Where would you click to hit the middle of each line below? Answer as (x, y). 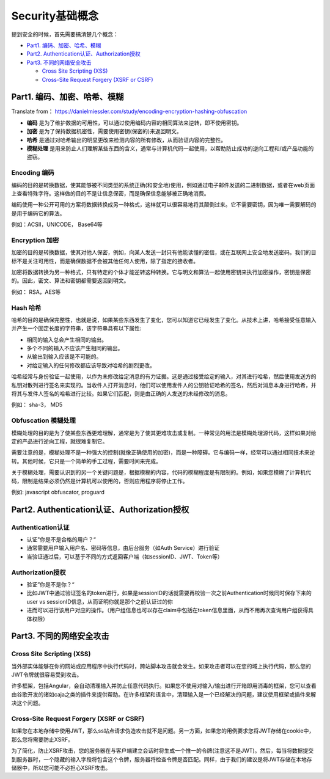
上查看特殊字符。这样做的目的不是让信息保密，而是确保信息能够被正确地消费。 (110, 193)
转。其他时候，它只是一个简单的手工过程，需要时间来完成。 (86, 461)
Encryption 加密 (35, 240)
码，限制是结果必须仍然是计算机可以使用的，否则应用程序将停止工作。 (100, 481)
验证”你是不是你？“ (50, 584)
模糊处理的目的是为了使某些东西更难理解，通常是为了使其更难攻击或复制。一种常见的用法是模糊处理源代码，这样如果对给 (164, 433)
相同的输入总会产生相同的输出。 (67, 340)
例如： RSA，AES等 (36, 292)
